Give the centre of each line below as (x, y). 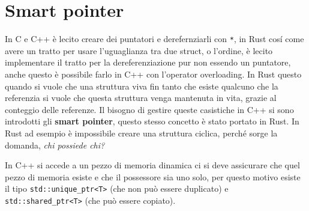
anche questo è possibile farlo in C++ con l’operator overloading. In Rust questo (153, 74)
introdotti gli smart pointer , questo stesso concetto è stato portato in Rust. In (152, 121)
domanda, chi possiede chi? (55, 145)
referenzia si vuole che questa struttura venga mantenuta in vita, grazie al (141, 98)
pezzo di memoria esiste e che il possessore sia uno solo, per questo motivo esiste (153, 176)
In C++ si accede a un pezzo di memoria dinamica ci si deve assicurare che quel (152, 165)
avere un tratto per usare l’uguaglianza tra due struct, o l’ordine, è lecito (139, 50)
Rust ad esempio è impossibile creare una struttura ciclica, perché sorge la (141, 133)
